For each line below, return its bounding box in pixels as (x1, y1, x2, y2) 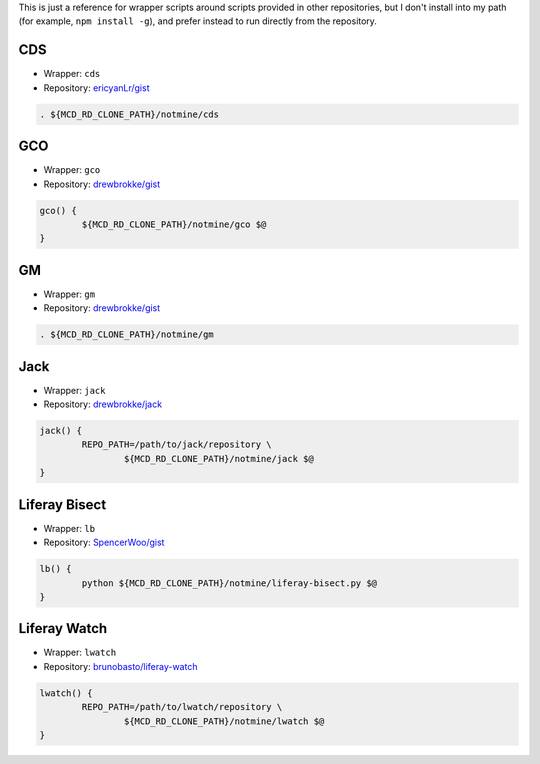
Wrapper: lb (43, 522, 95, 534)
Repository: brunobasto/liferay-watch (43, 660, 198, 672)
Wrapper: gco (43, 164, 101, 176)
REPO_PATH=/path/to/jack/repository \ (81, 439, 272, 450)
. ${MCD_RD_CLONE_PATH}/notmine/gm (39, 329, 214, 340)
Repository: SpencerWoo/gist (43, 536, 165, 549)
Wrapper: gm (43, 288, 95, 300)
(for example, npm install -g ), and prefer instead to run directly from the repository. (18, 15, 377, 27)
